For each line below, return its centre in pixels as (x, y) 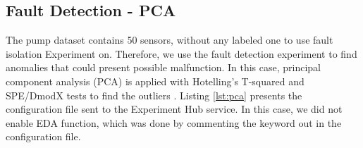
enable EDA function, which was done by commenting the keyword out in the (174, 122)
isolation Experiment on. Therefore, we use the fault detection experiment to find (181, 53)
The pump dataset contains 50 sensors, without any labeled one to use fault (170, 40)
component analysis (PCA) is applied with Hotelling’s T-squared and (155, 81)
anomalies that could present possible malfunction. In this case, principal (164, 67)
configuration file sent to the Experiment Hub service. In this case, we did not (174, 109)
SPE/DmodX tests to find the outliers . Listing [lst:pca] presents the (154, 95)
